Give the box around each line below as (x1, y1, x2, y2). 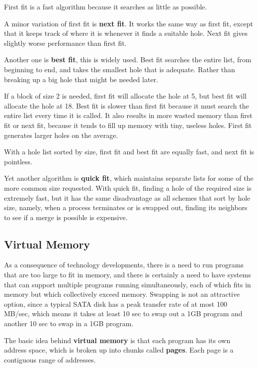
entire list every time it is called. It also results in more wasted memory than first (4, 110, 253, 121)
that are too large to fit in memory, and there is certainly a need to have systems (4, 269, 251, 280)
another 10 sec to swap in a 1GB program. (4, 318, 134, 329)
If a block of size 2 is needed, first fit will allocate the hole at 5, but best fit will (4, 91, 247, 101)
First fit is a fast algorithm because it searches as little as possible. (4, 1, 207, 11)
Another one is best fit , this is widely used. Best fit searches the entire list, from (4, 54, 252, 65)
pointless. (4, 156, 32, 166)
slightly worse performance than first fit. (4, 37, 127, 48)
